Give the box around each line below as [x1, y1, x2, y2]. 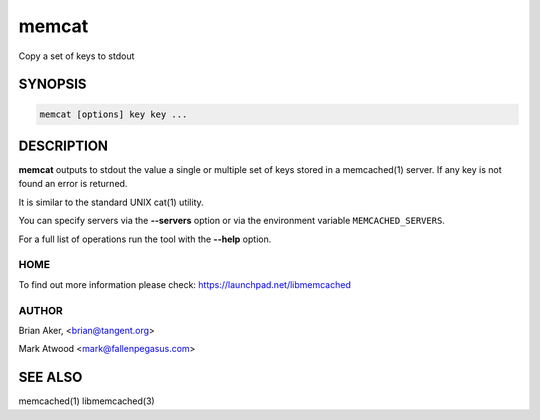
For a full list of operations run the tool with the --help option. [18, 233, 272, 245]
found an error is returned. [18, 178, 128, 190]
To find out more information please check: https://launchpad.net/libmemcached [18, 278, 352, 290]
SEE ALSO [18, 369, 83, 386]
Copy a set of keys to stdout [18, 50, 135, 62]
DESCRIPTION [18, 137, 109, 154]
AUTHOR [18, 303, 64, 317]
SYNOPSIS [18, 76, 87, 93]
